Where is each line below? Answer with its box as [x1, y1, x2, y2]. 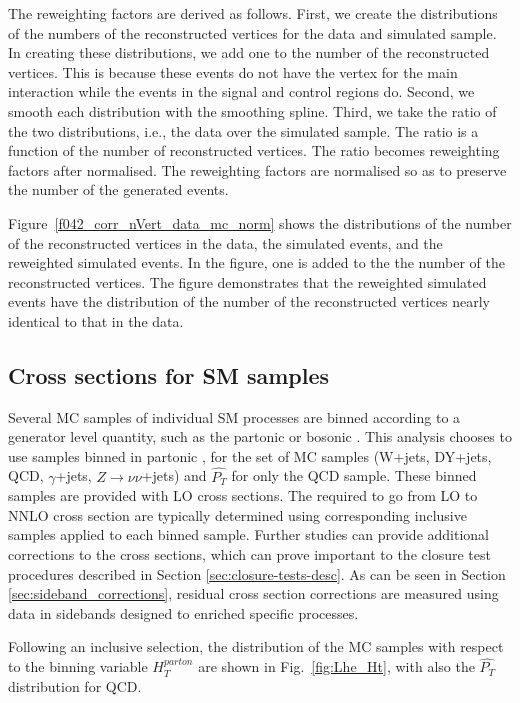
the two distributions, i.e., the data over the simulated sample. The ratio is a [8, 120, 479, 141]
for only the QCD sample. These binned [231, 465, 477, 486]
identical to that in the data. [8, 310, 184, 331]
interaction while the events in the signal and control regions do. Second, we [8, 81, 475, 102]
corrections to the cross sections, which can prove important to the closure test [8, 544, 491, 565]
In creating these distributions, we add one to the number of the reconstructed [8, 42, 490, 63]
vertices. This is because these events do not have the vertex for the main [8, 61, 458, 82]
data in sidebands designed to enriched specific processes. [8, 602, 359, 623]
